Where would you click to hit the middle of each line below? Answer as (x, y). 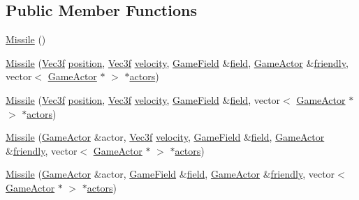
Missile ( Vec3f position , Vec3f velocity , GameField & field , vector (143, 99)
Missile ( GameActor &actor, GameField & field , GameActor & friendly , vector (170, 174)
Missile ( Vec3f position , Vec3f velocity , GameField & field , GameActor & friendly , (177, 62)
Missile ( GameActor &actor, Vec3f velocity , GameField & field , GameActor (165, 137)
